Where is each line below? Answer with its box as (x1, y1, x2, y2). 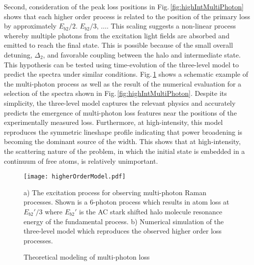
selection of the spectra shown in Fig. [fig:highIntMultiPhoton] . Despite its (4, 88, 227, 98)
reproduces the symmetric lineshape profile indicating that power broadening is (4, 126, 243, 137)
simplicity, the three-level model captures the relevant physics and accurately (4, 97, 236, 108)
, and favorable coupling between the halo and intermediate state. (43, 49, 241, 59)
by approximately (4, 21, 57, 31)
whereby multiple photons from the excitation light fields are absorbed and (4, 30, 229, 40)
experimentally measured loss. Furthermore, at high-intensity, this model (4, 117, 223, 127)
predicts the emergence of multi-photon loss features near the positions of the (4, 107, 237, 118)
